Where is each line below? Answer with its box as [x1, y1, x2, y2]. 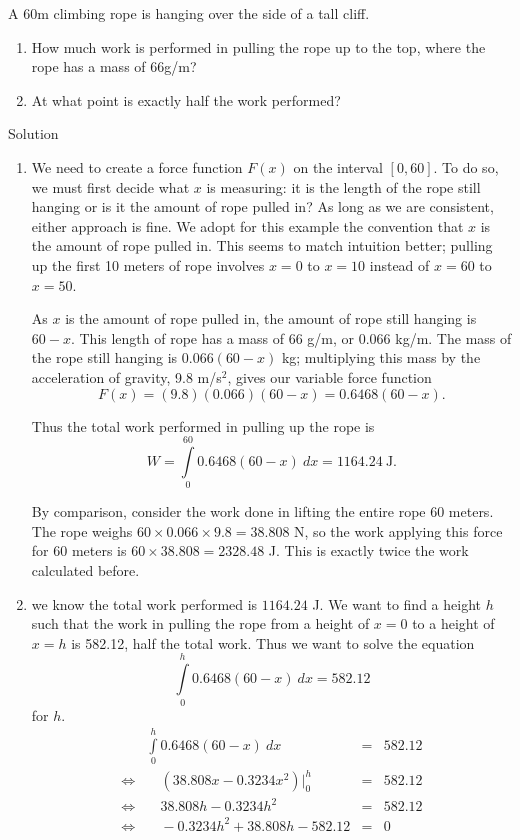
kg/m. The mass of [395, 327, 512, 348]
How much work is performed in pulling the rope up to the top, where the [31, 36, 486, 57]
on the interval [293, 156, 383, 177]
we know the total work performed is [31, 593, 258, 614]
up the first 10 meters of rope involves [31, 254, 265, 275]
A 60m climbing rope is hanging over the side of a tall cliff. [8, 3, 370, 23]
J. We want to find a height [312, 593, 481, 614]
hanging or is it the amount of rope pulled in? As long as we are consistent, [31, 196, 494, 217]
